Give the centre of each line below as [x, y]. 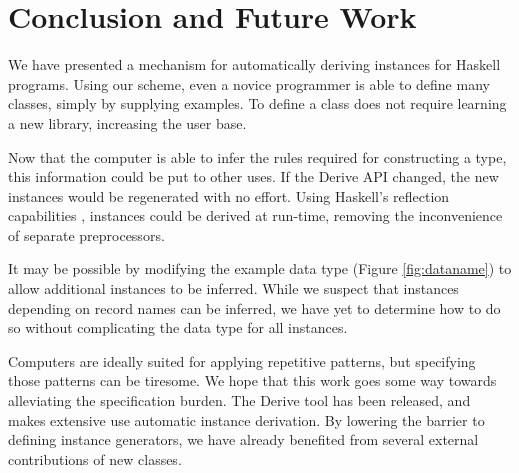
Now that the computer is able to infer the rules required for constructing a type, [257, 156]
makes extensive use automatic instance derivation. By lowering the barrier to [246, 419]
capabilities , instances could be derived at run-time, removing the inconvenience [255, 215]
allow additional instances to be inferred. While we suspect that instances [233, 288]
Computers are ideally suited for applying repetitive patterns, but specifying [242, 360]
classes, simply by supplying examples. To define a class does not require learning [257, 103]
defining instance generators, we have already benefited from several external [243, 439]
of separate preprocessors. [86, 234]
